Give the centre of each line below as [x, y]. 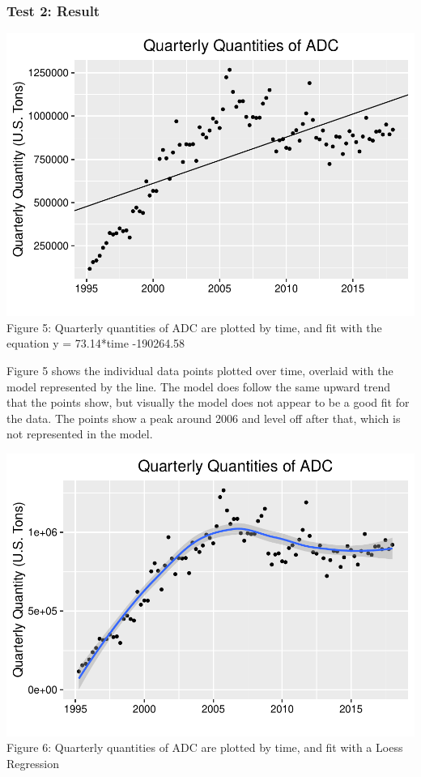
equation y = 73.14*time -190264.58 [96, 343]
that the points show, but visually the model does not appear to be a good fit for [208, 402]
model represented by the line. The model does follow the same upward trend [199, 386]
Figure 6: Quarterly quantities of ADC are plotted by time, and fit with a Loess [205, 747]
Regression [33, 763]
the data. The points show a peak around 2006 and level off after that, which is [204, 418]
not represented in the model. [80, 434]
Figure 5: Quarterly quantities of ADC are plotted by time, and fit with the [194, 327]
